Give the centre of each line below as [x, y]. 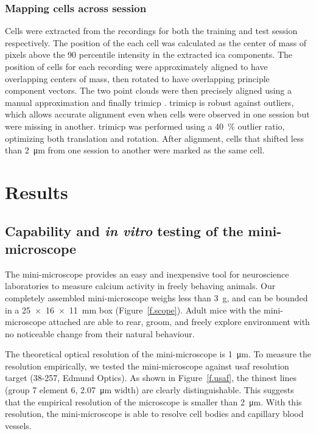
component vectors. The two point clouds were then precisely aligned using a [148, 90]
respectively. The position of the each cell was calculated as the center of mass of [156, 42]
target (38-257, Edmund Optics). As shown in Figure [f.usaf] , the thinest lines [151, 378]
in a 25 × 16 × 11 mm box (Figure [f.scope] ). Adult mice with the [133, 310]
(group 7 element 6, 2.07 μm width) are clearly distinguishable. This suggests [149, 390]
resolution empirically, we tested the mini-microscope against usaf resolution [147, 366]
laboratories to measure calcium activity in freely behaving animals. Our [140, 286]
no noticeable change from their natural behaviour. [100, 333]
